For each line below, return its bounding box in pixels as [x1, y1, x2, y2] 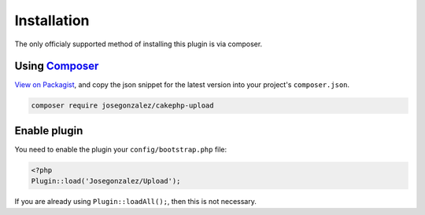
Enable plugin [14, 124, 83, 137]
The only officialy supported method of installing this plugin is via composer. [14, 39, 263, 49]
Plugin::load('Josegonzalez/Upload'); [31, 177, 181, 186]
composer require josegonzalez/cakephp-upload [31, 101, 214, 110]
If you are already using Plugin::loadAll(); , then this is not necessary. [14, 197, 257, 206]
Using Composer [14, 60, 99, 73]
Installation [14, 12, 90, 29]
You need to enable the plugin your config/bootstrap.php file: [14, 144, 227, 154]
